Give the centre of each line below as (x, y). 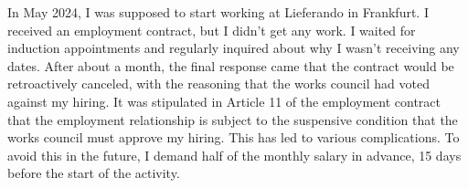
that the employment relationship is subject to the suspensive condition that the (233, 119)
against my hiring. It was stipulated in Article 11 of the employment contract (224, 101)
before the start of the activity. (94, 173)
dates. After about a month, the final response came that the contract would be (231, 65)
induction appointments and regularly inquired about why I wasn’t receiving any (234, 48)
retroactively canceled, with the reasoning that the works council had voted (218, 84)
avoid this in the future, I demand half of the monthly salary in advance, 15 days (234, 155)
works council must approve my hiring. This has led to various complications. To (234, 137)
